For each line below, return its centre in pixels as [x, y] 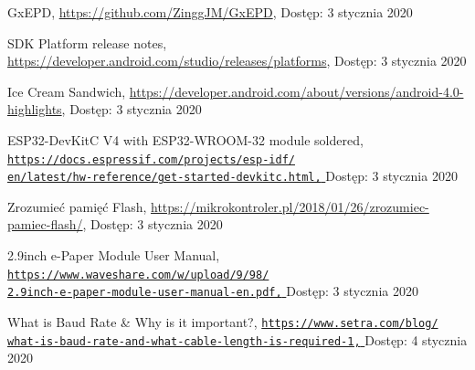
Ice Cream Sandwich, [67, 91]
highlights [35, 109]
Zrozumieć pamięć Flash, [77, 206]
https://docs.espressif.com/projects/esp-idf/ [151, 159]
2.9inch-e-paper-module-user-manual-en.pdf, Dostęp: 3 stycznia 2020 [213, 291]
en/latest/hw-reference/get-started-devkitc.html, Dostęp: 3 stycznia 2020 [232, 176]
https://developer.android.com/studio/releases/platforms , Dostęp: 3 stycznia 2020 [237, 61]
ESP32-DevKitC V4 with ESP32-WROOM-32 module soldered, [185, 139]
